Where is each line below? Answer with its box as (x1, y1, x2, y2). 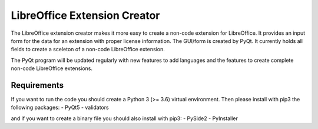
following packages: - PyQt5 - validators (11, 104, 109, 111)
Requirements (11, 80, 64, 90)
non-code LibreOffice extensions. (11, 65, 93, 72)
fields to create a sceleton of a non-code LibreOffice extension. (11, 46, 165, 53)
